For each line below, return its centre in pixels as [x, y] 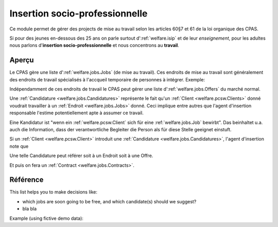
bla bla [30, 209]
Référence [27, 180]
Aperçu [22, 60]
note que [19, 146]
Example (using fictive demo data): [46, 218]
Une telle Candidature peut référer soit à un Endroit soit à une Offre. [81, 156]
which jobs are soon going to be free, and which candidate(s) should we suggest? [109, 201]
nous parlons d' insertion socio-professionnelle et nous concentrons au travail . [94, 45]
